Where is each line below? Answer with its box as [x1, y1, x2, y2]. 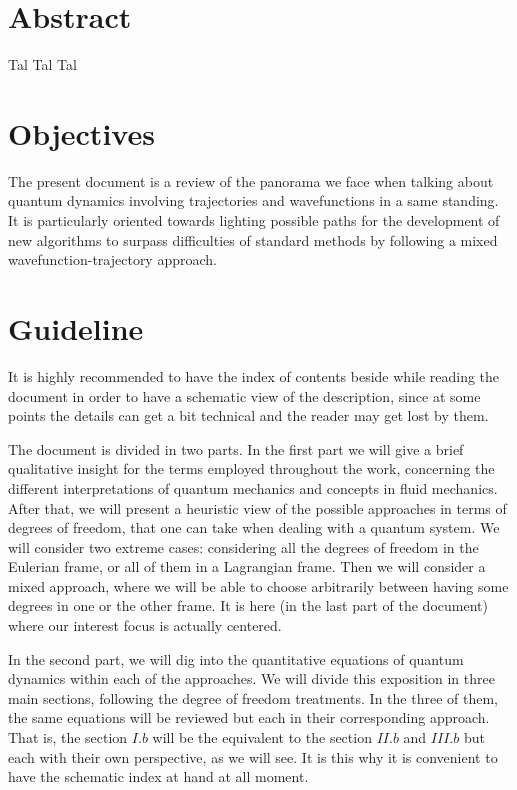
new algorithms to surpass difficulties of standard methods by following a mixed [8, 229, 498, 250]
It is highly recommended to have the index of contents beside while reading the [8, 365, 500, 386]
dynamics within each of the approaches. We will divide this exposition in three [8, 668, 495, 689]
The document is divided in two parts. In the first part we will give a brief [8, 438, 464, 459]
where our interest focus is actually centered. [8, 615, 282, 636]
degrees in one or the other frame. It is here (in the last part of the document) [8, 595, 488, 616]
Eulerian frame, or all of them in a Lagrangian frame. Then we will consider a [8, 556, 486, 577]
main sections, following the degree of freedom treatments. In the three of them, [8, 687, 498, 708]
